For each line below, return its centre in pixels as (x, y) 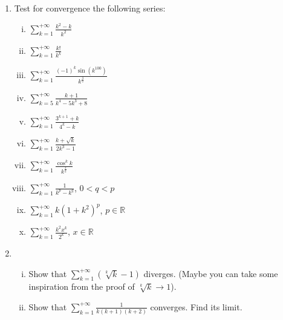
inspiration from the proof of (82, 286)
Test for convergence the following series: (90, 8)
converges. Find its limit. (196, 306)
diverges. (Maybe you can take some (211, 273)
